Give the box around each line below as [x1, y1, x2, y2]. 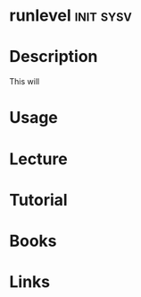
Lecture [9, 149, 69, 169]
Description [9, 47, 98, 67]
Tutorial [9, 189, 69, 210]
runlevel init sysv [9, 5, 132, 26]
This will [9, 76, 40, 87]
